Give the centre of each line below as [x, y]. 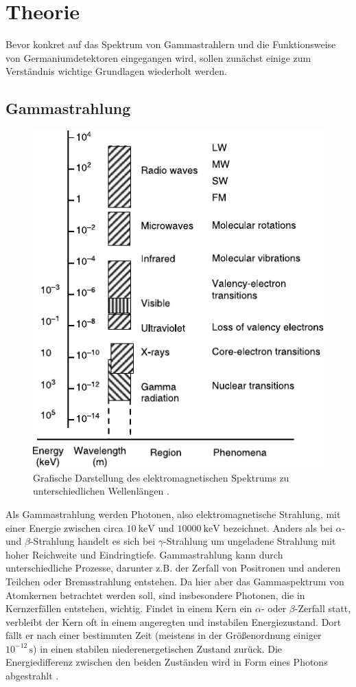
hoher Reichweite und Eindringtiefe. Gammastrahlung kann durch [144, 554]
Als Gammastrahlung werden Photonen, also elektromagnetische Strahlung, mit [173, 514]
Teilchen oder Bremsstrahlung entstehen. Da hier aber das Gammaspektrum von [175, 581]
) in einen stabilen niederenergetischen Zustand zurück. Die [158, 648]
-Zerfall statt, [323, 608]
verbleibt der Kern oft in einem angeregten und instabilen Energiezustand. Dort [174, 621]
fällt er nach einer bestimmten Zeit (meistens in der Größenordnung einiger [164, 635]
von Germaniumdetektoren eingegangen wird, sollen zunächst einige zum [158, 57]
